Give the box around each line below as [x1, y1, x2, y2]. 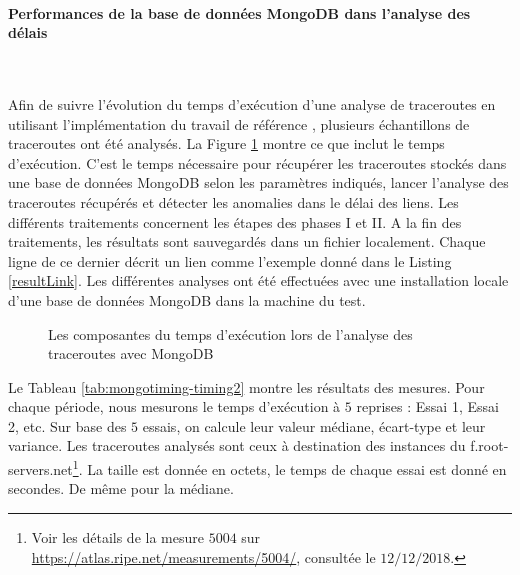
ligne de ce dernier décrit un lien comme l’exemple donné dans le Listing [8, 250, 452, 271]
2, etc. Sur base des [8, 415, 127, 436]
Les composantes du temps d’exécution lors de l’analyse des [48, 323, 413, 344]
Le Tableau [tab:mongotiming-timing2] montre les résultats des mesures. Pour [8, 376, 485, 397]
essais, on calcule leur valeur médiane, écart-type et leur [142, 415, 486, 436]
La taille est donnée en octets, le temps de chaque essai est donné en [87, 458, 507, 479]
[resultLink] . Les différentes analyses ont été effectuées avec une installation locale [8, 270, 509, 291]
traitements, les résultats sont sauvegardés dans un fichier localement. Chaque [8, 231, 486, 252]
